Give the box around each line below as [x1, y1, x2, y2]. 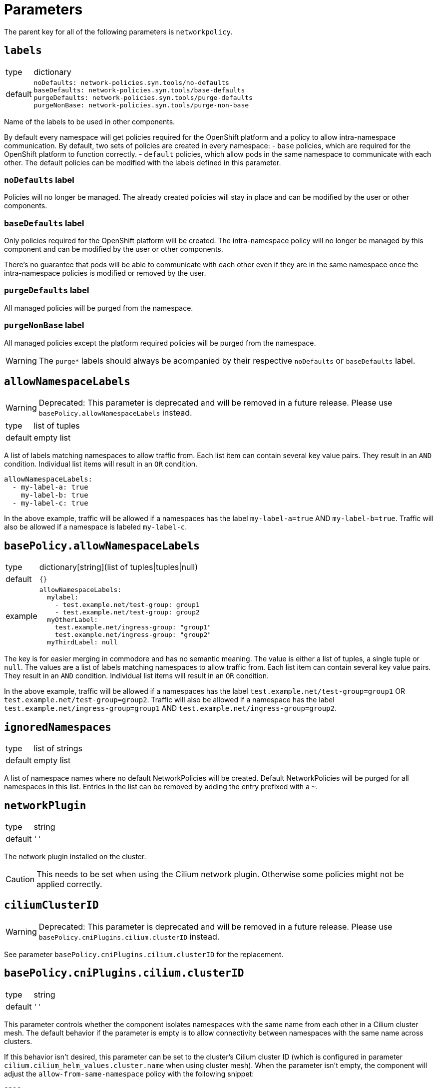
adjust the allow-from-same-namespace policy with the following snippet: [4, 1069, 254, 1078]
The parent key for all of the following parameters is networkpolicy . [4, 27, 233, 36]
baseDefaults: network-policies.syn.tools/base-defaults [33, 86, 245, 94]
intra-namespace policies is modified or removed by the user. [4, 269, 206, 278]
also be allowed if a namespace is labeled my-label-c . [4, 523, 187, 532]
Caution [5, 874, 35, 884]
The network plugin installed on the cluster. [4, 852, 146, 861]
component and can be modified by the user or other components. [4, 245, 223, 254]
